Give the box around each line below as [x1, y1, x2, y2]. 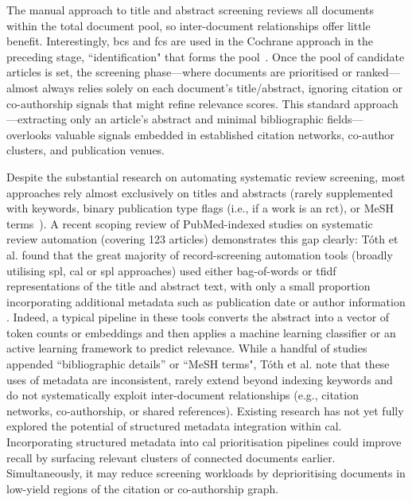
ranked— [356, 64, 400, 80]
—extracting [6, 111, 67, 127]
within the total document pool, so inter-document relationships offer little [6, 17, 371, 33]
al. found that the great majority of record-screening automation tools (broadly [6, 246, 393, 263]
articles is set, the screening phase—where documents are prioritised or [6, 64, 352, 80]
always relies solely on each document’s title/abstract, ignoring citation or [42, 79, 402, 95]
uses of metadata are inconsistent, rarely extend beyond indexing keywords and [6, 371, 393, 387]
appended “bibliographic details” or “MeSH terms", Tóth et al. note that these [6, 356, 390, 372]
